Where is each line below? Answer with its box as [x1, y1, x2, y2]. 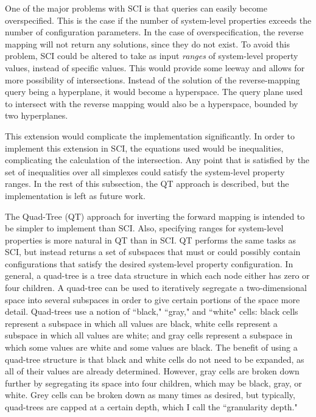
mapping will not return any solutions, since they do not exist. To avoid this [5, 37, 290, 50]
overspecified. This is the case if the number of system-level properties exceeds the [5, 13, 312, 26]
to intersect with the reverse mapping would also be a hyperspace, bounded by [5, 97, 298, 110]
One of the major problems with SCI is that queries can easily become [5, 2, 267, 14]
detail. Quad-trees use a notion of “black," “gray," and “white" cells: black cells [5, 305, 298, 318]
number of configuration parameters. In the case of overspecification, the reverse [5, 26, 304, 38]
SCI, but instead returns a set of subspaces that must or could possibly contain [5, 245, 301, 258]
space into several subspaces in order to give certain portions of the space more [5, 293, 300, 306]
